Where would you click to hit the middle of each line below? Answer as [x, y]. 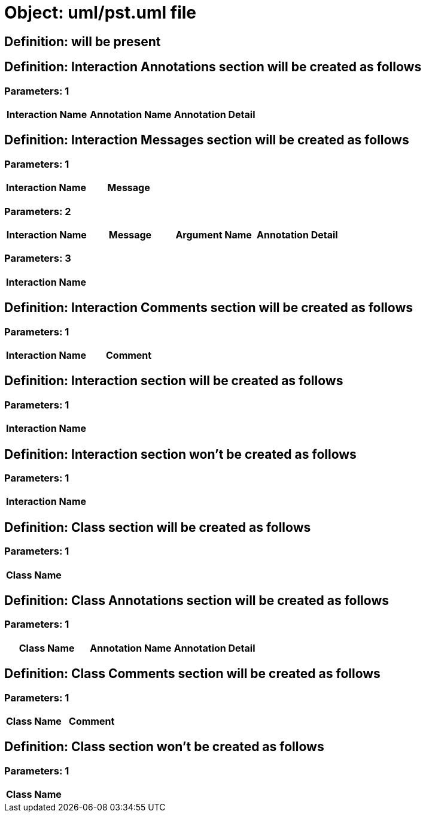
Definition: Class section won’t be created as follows [164, 747]
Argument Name [214, 234]
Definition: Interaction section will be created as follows [174, 381]
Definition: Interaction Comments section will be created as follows [209, 308]
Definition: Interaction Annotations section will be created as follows [213, 67]
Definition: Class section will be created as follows [158, 527]
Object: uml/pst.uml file [101, 13]
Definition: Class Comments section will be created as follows [192, 674]
